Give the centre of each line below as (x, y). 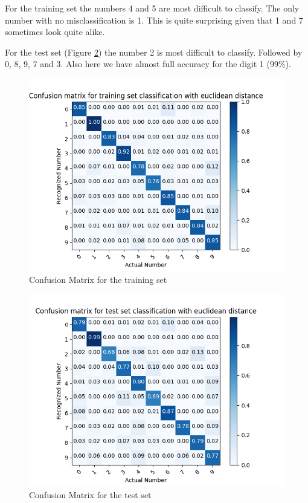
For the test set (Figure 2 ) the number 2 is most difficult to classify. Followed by (154, 52)
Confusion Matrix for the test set (90, 494)
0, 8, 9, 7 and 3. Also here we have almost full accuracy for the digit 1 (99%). (148, 64)
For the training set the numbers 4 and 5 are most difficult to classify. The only (152, 8)
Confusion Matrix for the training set (98, 279)
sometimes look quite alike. (55, 32)
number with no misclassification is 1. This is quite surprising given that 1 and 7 (154, 20)
